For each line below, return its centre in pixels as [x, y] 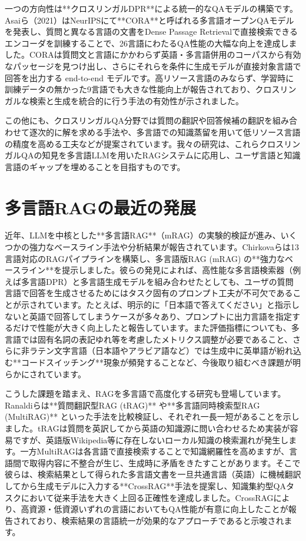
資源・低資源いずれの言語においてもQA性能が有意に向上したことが [159, 509]
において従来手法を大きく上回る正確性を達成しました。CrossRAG [147, 497]
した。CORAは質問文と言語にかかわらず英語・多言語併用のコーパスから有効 [153, 54]
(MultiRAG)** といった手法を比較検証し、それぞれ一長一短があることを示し [152, 416]
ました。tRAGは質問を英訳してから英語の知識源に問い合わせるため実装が [147, 428]
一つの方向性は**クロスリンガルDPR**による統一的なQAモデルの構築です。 [152, 8]
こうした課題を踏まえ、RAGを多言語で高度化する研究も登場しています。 [145, 394]
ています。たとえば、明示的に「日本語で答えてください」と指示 [169, 304]
